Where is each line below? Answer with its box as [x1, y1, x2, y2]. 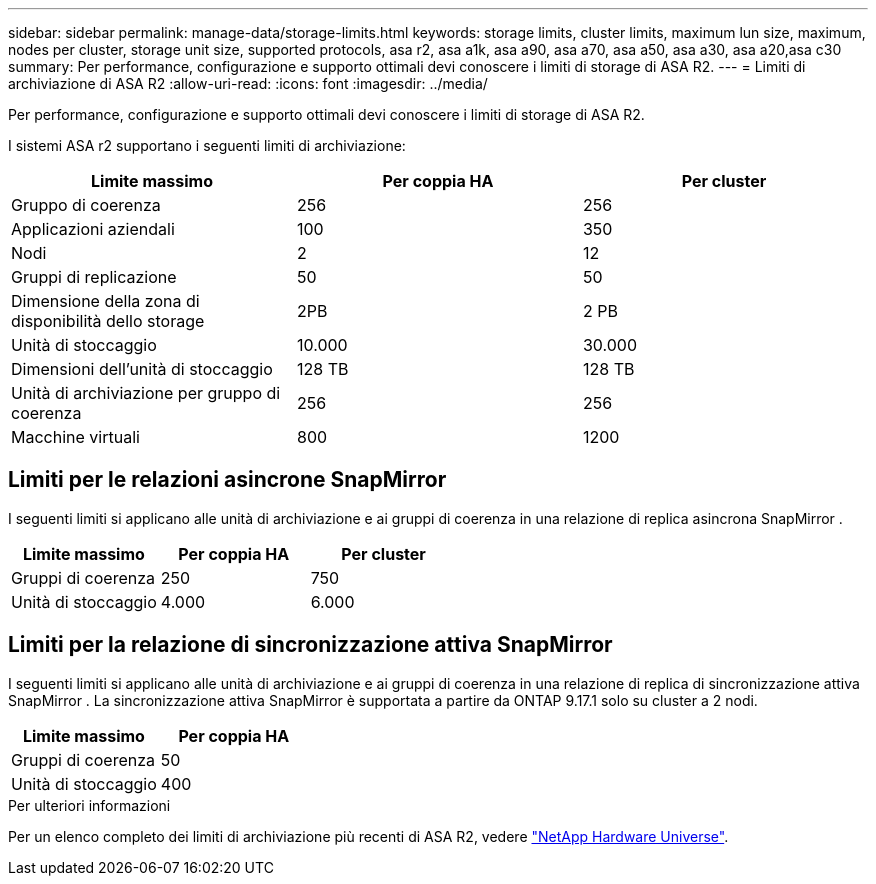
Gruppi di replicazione [11, 267, 177, 287]
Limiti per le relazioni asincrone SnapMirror [8, 467, 447, 493]
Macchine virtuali [11, 427, 140, 447]
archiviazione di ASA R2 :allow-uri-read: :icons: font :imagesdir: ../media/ [8, 75, 488, 92]
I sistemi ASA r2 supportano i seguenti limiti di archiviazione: [8, 137, 406, 154]
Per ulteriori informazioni [8, 796, 171, 814]
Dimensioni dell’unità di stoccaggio [11, 359, 273, 379]
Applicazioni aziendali [11, 219, 175, 239]
